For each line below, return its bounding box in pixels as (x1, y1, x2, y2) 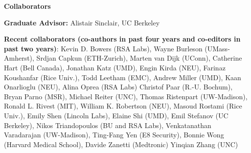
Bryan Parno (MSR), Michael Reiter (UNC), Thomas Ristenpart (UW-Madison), (4, 91, 248, 101)
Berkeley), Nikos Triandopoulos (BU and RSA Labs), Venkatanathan (4, 120, 211, 130)
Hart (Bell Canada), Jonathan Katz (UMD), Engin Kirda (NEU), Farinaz (4, 62, 226, 72)
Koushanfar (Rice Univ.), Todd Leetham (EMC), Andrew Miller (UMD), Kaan (4, 72, 241, 82)
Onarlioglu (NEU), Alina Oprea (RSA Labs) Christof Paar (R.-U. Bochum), (4, 82, 233, 92)
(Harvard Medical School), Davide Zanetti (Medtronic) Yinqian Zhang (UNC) (4, 139, 238, 149)
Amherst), (4, 53, 34, 63)
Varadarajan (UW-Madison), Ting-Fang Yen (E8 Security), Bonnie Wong (4, 130, 224, 140)
